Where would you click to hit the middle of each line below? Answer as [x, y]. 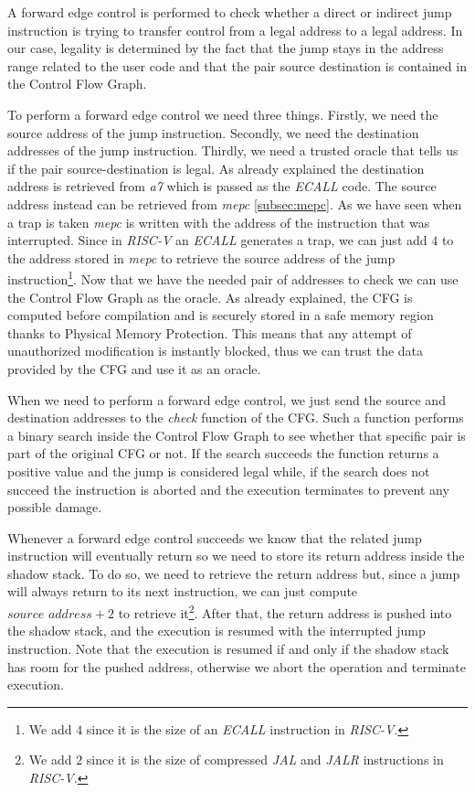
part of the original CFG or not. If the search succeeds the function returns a [223, 453]
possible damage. [55, 507]
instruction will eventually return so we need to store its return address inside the [236, 556]
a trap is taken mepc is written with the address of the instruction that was [219, 222]
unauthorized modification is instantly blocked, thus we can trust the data [216, 351]
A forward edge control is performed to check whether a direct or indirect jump [230, 12]
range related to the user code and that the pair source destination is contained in [237, 65]
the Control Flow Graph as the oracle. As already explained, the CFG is [210, 297]
